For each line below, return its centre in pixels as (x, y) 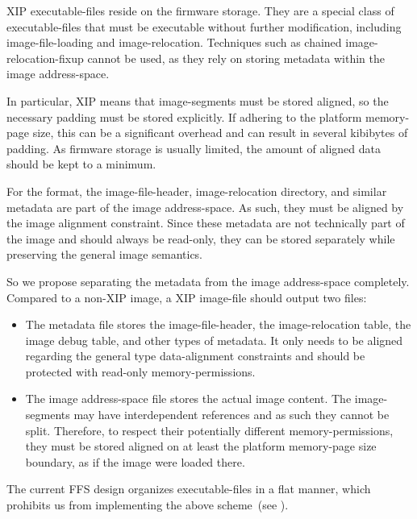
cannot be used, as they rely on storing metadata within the (236, 58)
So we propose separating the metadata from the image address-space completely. (208, 281)
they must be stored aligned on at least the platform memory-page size (201, 446)
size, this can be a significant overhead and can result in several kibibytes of (220, 133)
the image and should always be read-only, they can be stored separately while (201, 238)
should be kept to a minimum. (81, 164)
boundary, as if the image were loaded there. (135, 461)
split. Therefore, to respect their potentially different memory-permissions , (209, 430)
